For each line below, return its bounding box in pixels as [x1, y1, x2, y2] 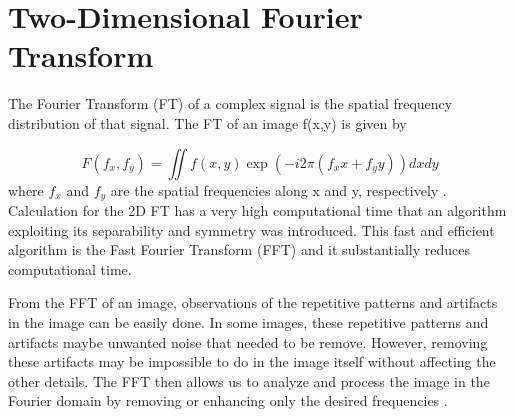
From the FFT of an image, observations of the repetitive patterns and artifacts [8, 292, 498, 313]
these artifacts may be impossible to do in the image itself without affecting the [8, 351, 496, 372]
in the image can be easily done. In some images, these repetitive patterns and [8, 311, 489, 332]
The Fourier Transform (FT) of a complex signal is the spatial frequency [8, 93, 453, 114]
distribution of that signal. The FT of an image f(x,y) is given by [8, 112, 407, 133]
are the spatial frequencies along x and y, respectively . [110, 179, 447, 200]
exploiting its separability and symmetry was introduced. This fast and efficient [8, 219, 495, 240]
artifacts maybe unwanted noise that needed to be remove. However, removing [8, 331, 488, 352]
